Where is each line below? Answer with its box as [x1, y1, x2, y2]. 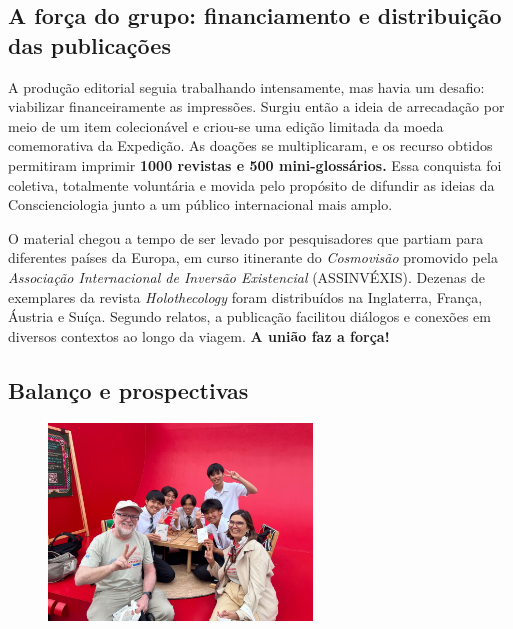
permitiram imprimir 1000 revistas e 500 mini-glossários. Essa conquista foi [8, 154, 502, 175]
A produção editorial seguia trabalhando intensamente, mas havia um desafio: [8, 76, 485, 97]
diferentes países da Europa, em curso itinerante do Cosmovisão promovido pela [8, 247, 498, 268]
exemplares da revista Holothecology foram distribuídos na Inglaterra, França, [8, 286, 483, 307]
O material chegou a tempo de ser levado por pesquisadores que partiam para [8, 227, 484, 248]
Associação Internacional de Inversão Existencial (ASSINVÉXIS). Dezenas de [8, 266, 485, 287]
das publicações [8, 29, 171, 60]
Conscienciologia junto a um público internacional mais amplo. [8, 194, 393, 215]
